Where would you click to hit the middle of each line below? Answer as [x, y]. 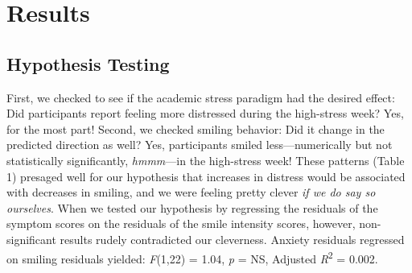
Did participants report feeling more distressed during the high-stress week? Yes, [205, 113]
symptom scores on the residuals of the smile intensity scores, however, [181, 223]
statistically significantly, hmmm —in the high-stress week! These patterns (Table [206, 160]
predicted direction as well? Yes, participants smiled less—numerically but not [200, 145]
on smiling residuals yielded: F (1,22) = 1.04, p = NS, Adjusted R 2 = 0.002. [192, 257]
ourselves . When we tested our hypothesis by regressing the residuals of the [192, 207]
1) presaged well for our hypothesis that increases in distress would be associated [206, 176]
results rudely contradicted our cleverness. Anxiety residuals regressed [232, 239]
